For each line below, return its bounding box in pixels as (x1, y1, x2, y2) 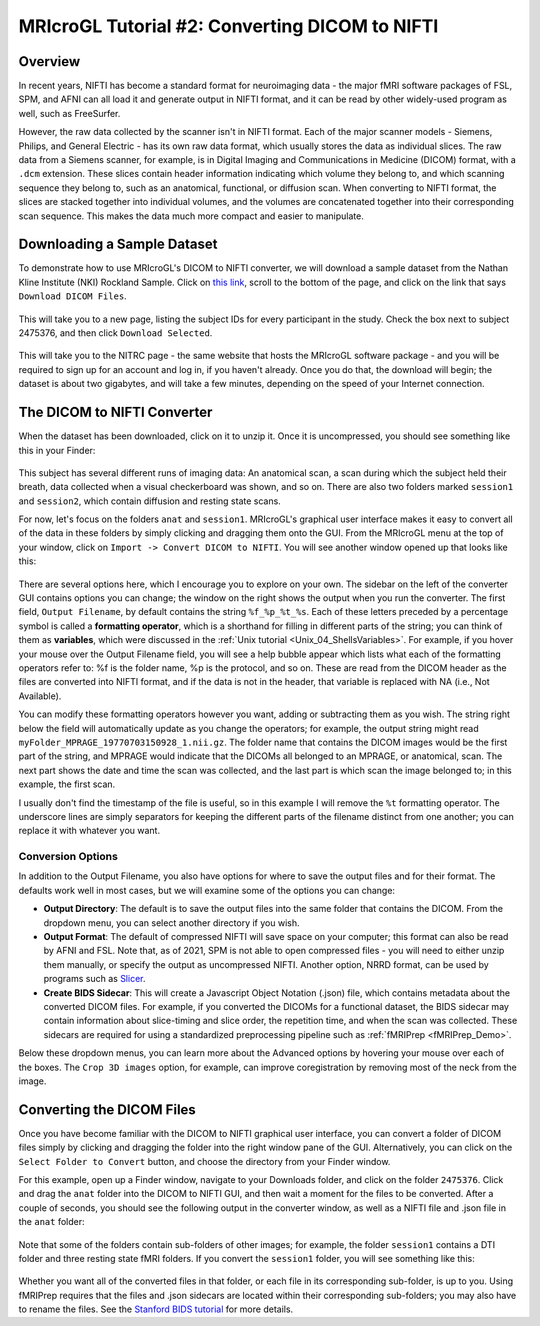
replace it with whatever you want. (18, 825, 160, 837)
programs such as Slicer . (43, 973, 146, 985)
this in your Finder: (18, 444, 96, 456)
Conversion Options (18, 850, 119, 864)
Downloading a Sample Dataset (18, 236, 218, 253)
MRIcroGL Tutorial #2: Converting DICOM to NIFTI (18, 15, 439, 37)
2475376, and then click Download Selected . (18, 327, 213, 339)
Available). (18, 690, 62, 702)
